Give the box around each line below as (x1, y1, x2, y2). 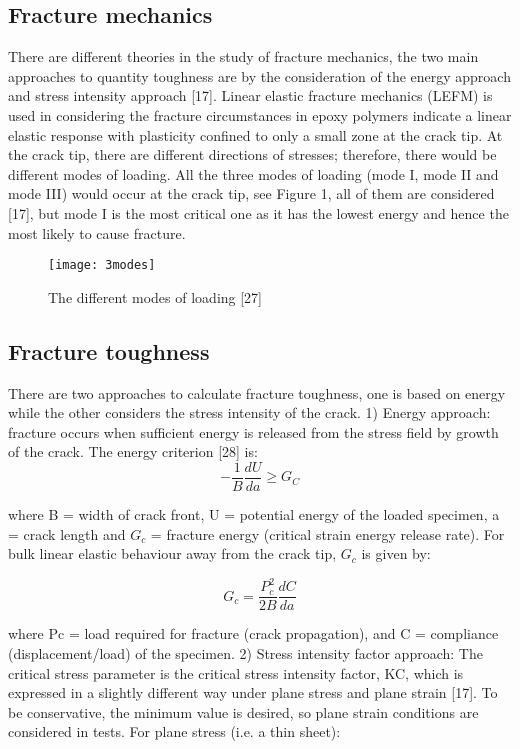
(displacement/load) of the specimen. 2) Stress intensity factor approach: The (8, 642, 483, 663)
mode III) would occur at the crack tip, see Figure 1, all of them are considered (8, 183, 495, 204)
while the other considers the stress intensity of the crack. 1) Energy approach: (8, 402, 491, 423)
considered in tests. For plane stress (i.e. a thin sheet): (8, 721, 341, 742)
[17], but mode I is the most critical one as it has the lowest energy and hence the (8, 202, 509, 223)
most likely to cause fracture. (8, 222, 186, 243)
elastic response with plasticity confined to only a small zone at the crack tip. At (8, 124, 503, 145)
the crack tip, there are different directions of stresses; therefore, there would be (8, 144, 497, 165)
